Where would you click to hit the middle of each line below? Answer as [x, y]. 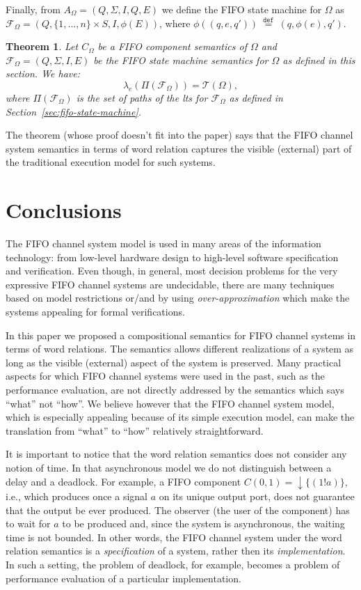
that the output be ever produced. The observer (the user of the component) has [178, 510]
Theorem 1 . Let [42, 46]
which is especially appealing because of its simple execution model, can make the [180, 417]
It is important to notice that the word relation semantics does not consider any [176, 454]
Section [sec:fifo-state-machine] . [74, 111]
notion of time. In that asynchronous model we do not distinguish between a [169, 467]
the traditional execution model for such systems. [111, 162]
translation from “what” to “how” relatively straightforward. [135, 430]
